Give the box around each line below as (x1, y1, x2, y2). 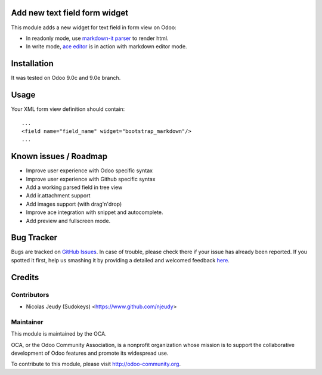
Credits (11, 272, 39, 283)
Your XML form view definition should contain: (11, 106, 125, 113)
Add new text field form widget (11, 8, 128, 18)
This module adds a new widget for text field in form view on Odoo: (11, 24, 177, 31)
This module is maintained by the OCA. (11, 330, 107, 337)
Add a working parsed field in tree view (26, 184, 123, 191)
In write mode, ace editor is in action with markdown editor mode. (26, 43, 187, 50)
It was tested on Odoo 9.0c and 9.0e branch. (11, 75, 121, 82)
